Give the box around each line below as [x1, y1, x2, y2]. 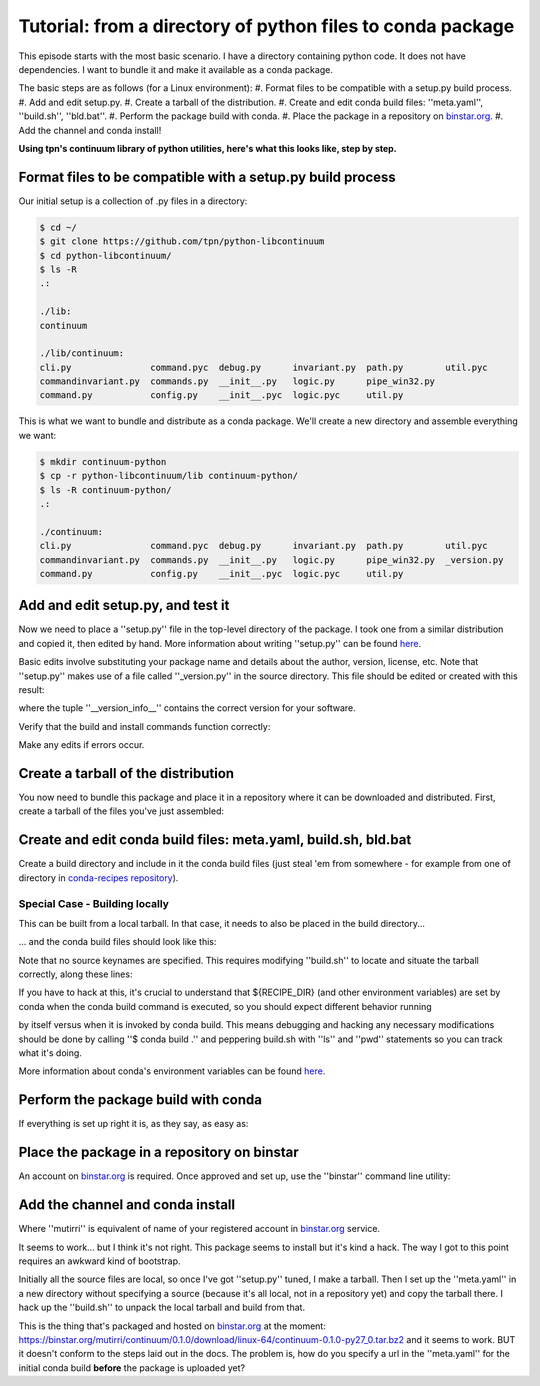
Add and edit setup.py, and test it [18, 597, 230, 614]
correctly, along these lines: [18, 968, 133, 980]
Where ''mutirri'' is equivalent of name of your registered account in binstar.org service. [18, 1223, 380, 1235]
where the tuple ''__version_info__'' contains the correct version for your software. [18, 702, 357, 714]
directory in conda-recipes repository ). [18, 871, 179, 884]
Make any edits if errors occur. [18, 739, 145, 751]
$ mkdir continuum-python [39, 456, 167, 467]
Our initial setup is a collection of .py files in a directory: [18, 195, 248, 207]
